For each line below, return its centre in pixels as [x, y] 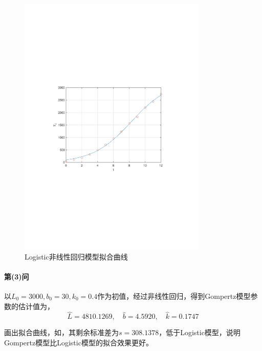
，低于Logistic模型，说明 [200, 332]
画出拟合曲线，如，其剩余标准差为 [61, 332]
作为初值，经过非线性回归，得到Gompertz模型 [174, 296]
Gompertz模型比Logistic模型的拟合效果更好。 [79, 342]
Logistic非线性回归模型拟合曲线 [76, 256]
